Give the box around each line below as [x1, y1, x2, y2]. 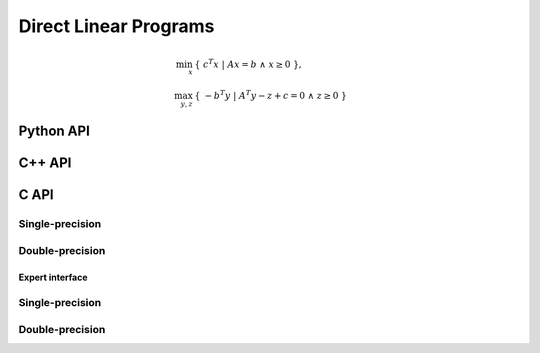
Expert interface [18, 271, 89, 283]
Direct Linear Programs [18, 15, 215, 37]
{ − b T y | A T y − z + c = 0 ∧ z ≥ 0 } [194, 88, 347, 101]
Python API [18, 123, 90, 140]
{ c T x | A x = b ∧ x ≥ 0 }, [194, 56, 302, 70]
